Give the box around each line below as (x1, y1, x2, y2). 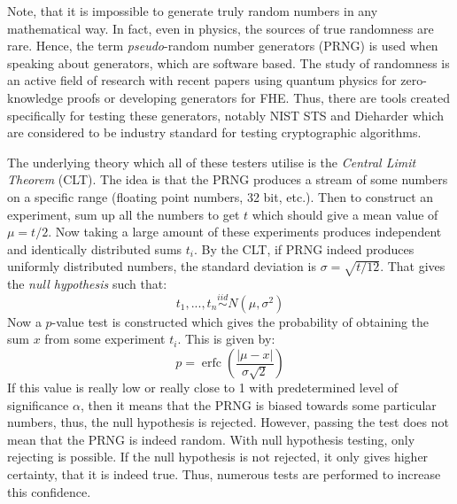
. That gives (380, 257, 445, 275)
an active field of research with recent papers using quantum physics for (7, 71, 397, 89)
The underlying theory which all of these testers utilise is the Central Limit (7, 152, 416, 171)
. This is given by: (177, 330, 275, 348)
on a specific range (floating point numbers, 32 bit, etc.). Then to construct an (7, 187, 434, 205)
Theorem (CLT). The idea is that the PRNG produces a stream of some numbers (7, 170, 448, 189)
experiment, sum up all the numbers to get (7, 205, 240, 223)
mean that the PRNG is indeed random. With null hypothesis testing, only (7, 430, 415, 448)
